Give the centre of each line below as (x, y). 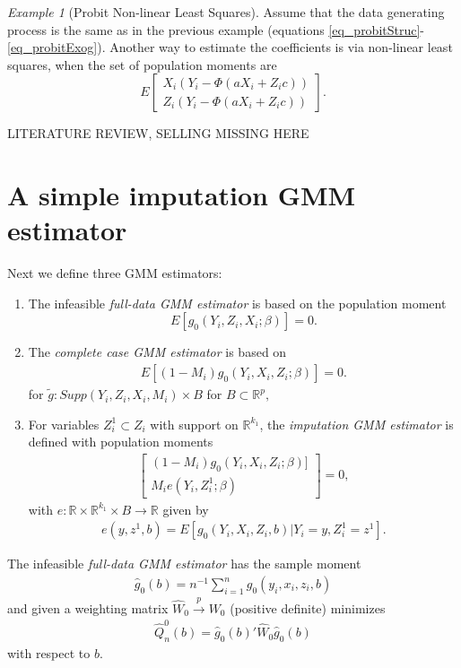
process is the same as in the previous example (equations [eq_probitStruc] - (216, 29)
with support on (194, 424)
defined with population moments (121, 442)
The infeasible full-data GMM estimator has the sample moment (184, 564)
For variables (64, 424)
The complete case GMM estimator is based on (157, 352)
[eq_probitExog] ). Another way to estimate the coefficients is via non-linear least (230, 47)
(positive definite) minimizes (308, 607)
